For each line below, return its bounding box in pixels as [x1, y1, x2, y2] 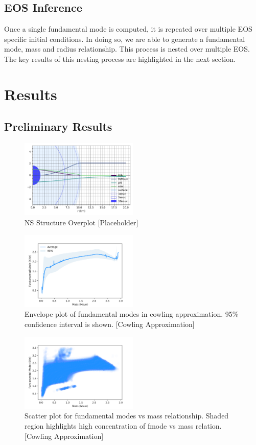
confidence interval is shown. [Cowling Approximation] [25, 319, 195, 330]
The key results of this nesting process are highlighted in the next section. [4, 53, 236, 64]
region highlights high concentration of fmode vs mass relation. [25, 420, 222, 431]
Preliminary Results [4, 119, 112, 134]
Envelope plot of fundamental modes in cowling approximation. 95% [25, 309, 239, 319]
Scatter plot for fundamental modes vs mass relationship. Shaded [25, 410, 229, 421]
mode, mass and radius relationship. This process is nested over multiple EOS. [4, 43, 250, 54]
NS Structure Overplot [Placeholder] [25, 217, 138, 228]
